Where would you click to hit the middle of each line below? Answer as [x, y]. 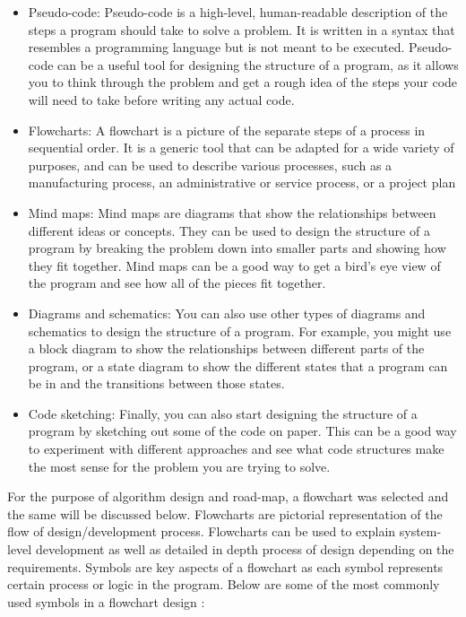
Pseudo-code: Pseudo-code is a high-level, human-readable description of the [238, 12]
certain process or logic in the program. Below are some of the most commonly [224, 584]
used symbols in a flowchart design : [106, 601]
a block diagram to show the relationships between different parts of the [226, 348]
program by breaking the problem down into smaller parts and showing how [237, 248]
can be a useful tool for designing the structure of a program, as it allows [258, 64]
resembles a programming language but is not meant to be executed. [216, 47]
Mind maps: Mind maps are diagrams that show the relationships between [232, 212]
